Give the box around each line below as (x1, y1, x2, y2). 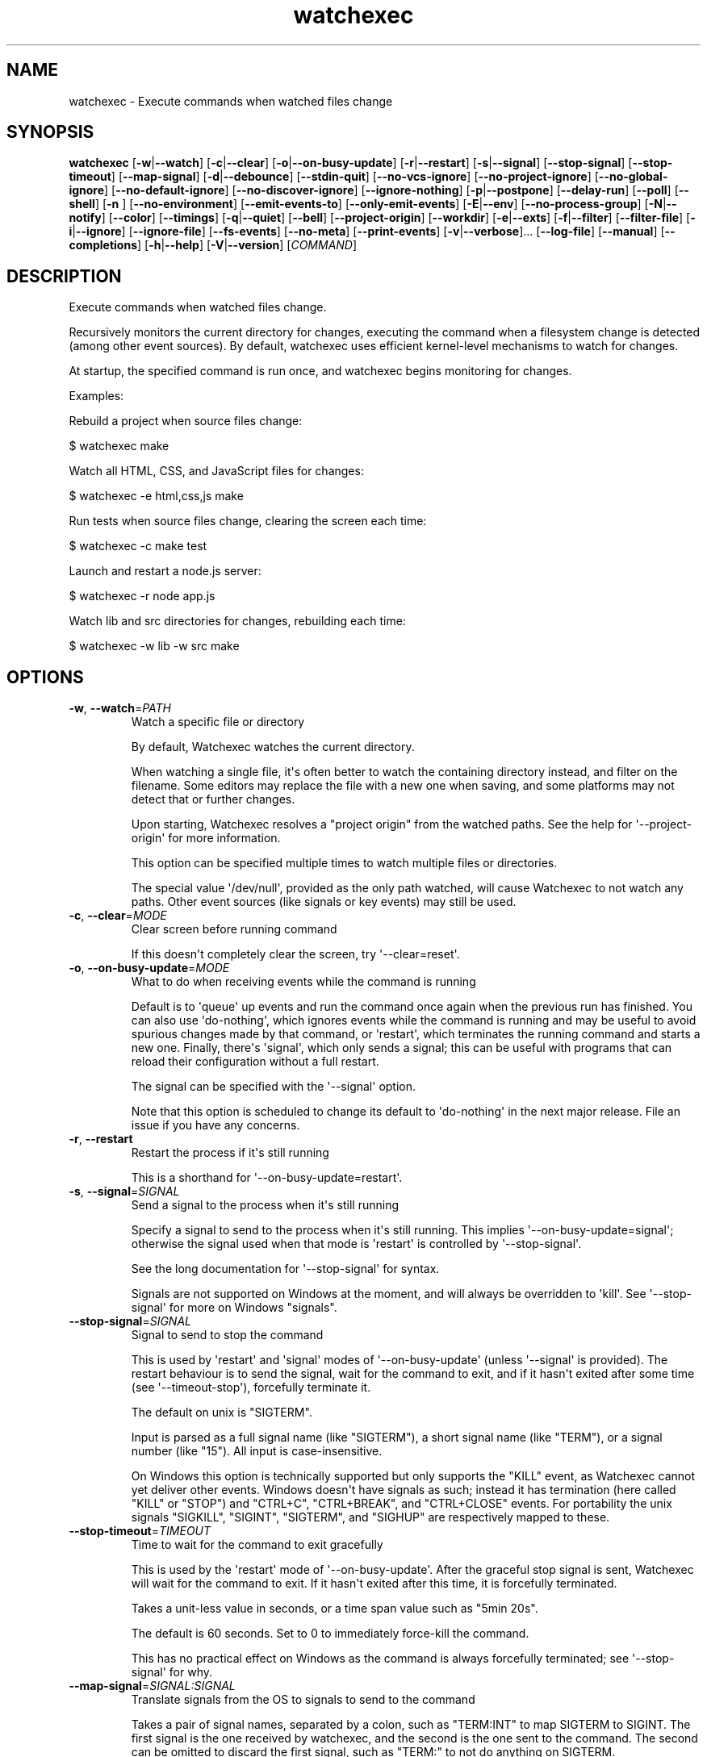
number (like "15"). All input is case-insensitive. (131, 1444, 383, 1459)
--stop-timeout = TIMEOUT (69, 1524, 211, 1538)
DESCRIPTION (6, 265, 122, 286)
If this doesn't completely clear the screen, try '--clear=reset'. (131, 947, 460, 962)
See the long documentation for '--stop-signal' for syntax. (131, 1262, 440, 1276)
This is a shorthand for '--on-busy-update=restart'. (131, 1171, 403, 1185)
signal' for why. (131, 1665, 213, 1680)
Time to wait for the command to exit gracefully (131, 1538, 383, 1552)
